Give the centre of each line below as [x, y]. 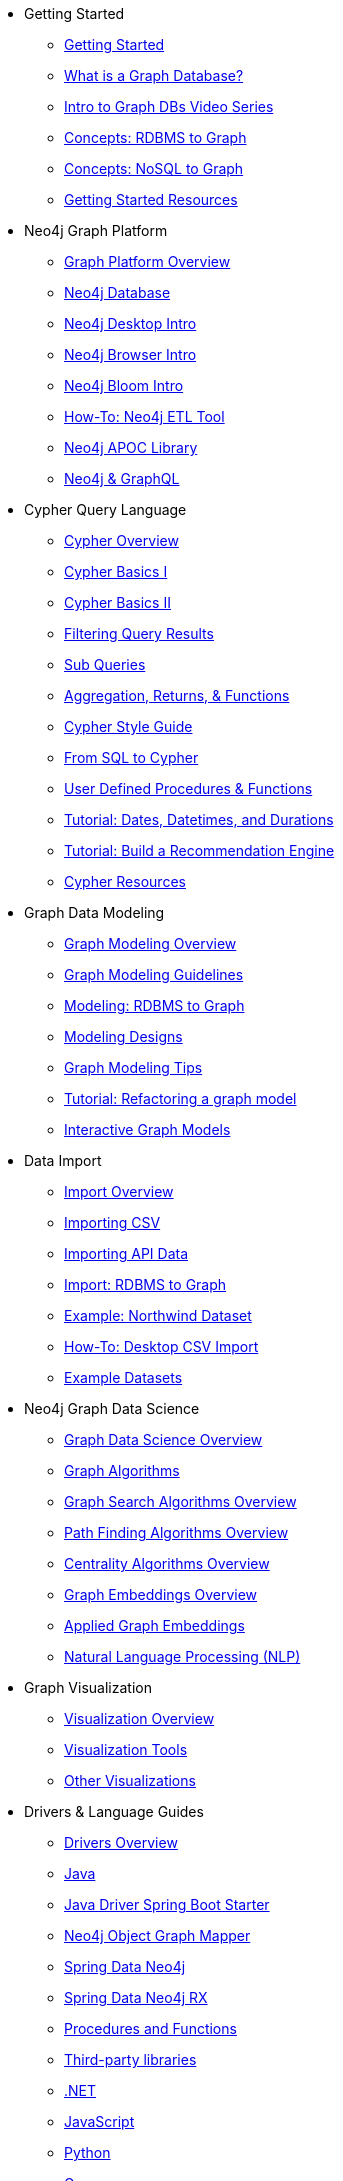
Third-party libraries [130, 2059]
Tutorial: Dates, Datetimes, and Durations [199, 819]
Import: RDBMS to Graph [145, 1284]
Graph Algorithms [122, 1470]
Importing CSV [112, 1222]
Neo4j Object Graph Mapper [157, 1935]
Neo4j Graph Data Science [112, 1408]
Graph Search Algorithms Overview [180, 1501]
